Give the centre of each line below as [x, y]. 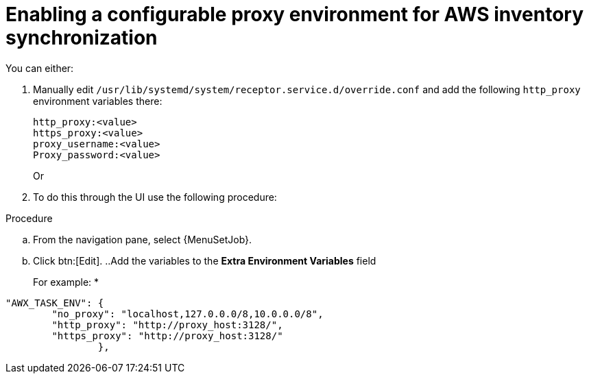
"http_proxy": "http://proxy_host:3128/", [167, 325]
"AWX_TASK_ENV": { [55, 303]
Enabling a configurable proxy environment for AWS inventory [295, 14]
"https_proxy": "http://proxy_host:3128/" [167, 335]
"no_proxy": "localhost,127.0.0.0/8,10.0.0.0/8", [188, 314]
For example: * [66, 282]
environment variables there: [98, 101]
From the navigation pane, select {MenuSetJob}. [143, 239]
